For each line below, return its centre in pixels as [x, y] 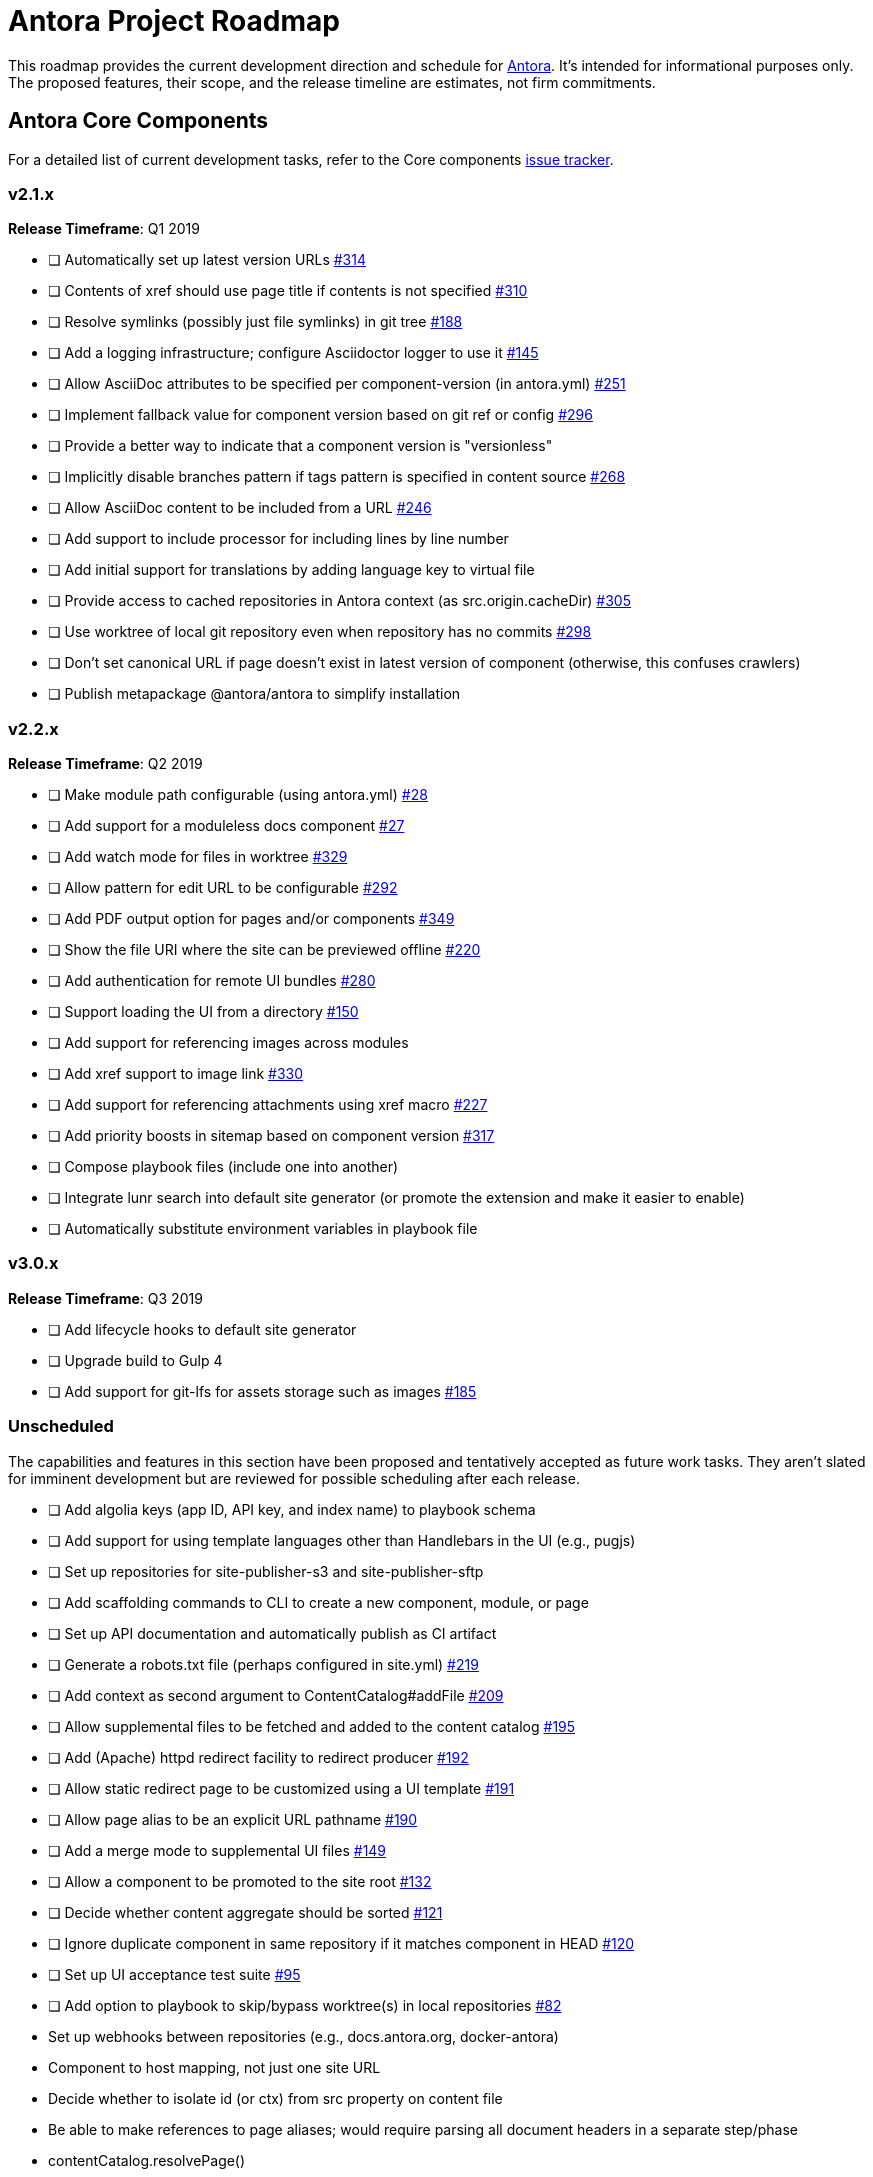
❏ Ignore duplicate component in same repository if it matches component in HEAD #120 [341, 1943]
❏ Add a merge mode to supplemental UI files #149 [217, 1850]
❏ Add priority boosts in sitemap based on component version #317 [271, 1136]
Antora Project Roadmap [174, 21]
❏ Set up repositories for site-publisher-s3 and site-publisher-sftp [266, 1571]
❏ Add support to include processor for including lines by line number [278, 539]
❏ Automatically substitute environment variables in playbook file [263, 1229]
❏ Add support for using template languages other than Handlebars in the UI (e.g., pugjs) [342, 1540]
